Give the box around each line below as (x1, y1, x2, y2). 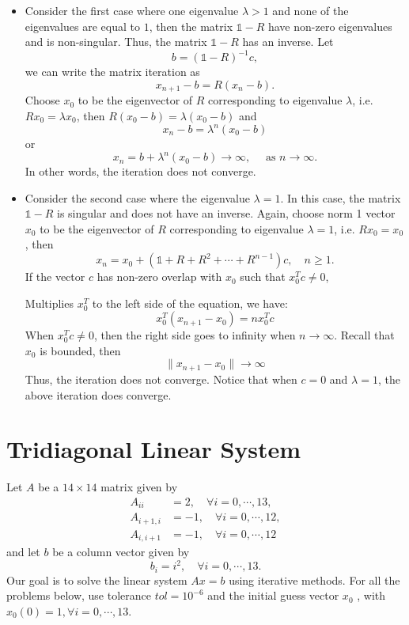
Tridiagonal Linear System (6, 433, 301, 465)
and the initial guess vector (207, 587, 339, 604)
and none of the (272, 2, 349, 18)
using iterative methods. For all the (229, 571, 400, 588)
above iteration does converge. (25, 386, 172, 403)
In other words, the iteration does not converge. (25, 163, 256, 180)
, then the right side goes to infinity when (93, 327, 296, 343)
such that (240, 268, 286, 285)
